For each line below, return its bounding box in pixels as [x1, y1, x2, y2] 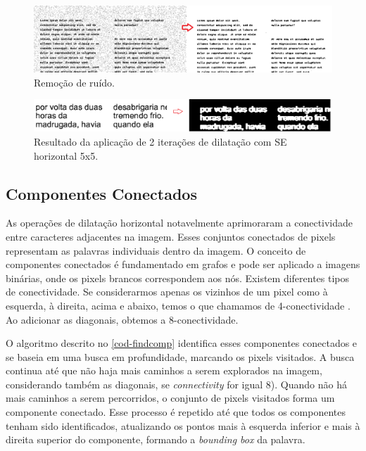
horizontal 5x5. [34, 148, 99, 163]
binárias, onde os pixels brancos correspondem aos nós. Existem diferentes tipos [6, 270, 350, 285]
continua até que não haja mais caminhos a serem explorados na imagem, [6, 363, 322, 378]
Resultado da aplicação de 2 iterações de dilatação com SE [34, 134, 287, 148]
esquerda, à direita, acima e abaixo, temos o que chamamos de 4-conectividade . [6, 298, 351, 312]
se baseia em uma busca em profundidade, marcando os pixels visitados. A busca [6, 349, 355, 364]
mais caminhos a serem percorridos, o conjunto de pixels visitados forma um [6, 390, 335, 405]
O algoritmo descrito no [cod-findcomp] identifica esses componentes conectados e [6, 336, 358, 350]
